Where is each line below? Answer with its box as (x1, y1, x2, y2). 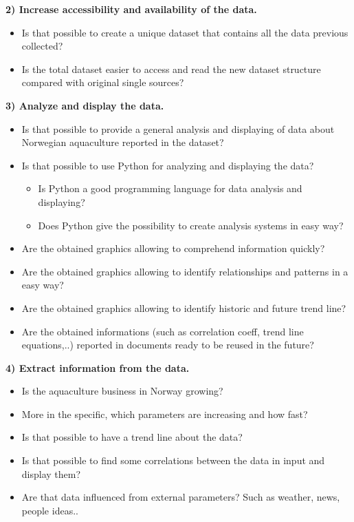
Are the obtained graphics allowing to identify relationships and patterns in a (21, 264, 349, 278)
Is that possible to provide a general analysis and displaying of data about (21, 121, 335, 136)
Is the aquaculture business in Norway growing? (21, 384, 223, 398)
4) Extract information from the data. (5, 360, 190, 375)
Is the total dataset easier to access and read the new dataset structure (21, 61, 321, 76)
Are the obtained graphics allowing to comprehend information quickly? (21, 241, 325, 255)
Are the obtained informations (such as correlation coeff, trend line (21, 324, 304, 338)
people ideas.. (21, 503, 78, 517)
